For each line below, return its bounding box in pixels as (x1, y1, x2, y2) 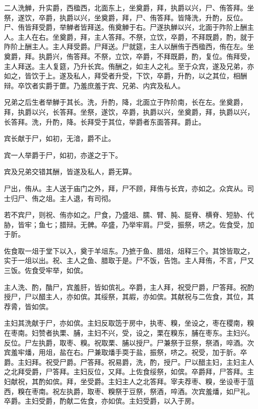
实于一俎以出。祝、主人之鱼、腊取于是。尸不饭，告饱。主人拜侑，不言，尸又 (4, 255, 254, 266)
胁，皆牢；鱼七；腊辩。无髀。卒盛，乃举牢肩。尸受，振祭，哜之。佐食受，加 (4, 219, 254, 229)
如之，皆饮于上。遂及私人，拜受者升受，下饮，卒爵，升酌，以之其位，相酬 (4, 70, 247, 81)
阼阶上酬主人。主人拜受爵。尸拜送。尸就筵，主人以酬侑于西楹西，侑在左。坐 (4, 41, 254, 52)
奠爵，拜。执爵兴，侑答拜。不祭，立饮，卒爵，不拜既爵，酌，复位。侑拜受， (4, 51, 254, 61)
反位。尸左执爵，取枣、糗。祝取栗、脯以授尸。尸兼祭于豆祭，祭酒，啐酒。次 (4, 337, 254, 347)
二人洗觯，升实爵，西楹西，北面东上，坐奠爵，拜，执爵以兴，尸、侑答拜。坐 (4, 2, 254, 12)
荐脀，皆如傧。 (4, 301, 53, 311)
